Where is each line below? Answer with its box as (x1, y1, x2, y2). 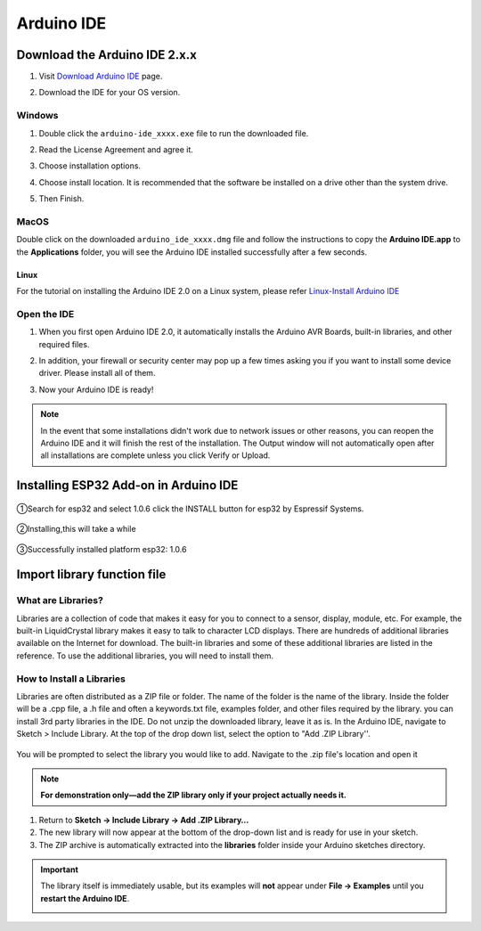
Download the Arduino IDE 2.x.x (16, 47, 198, 62)
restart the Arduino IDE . (40, 893, 130, 903)
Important (40, 864, 79, 875)
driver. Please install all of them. (38, 368, 156, 379)
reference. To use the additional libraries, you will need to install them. (16, 650, 274, 661)
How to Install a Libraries (16, 673, 126, 685)
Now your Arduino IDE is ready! (38, 384, 154, 395)
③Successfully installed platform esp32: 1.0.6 (16, 543, 187, 554)
